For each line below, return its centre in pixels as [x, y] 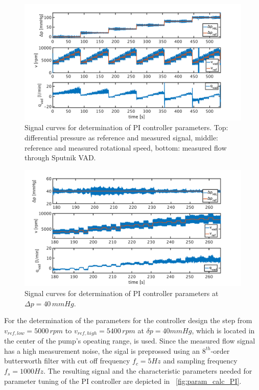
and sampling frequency [200, 361]
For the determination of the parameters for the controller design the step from [128, 320]
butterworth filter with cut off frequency [67, 361]
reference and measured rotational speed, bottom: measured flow [126, 147]
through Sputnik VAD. [60, 157]
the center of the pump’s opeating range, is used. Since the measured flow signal [130, 341]
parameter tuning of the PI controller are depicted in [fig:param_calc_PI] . [123, 381]
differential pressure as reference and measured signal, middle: [121, 137]
